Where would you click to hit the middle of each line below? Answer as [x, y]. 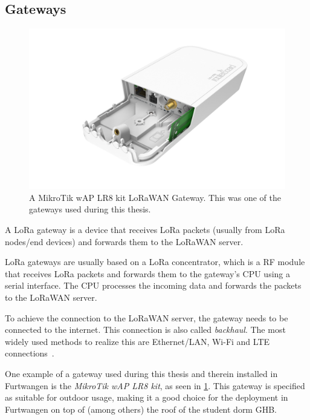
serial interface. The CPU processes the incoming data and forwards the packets [153, 285]
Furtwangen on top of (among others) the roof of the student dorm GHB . [141, 409]
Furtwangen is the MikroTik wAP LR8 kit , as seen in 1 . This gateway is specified [155, 385]
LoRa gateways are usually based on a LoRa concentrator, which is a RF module [155, 262]
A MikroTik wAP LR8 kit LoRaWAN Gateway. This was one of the [155, 197]
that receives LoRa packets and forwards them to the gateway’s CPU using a [148, 273]
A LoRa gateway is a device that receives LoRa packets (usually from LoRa [145, 229]
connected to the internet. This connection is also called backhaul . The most [145, 330]
